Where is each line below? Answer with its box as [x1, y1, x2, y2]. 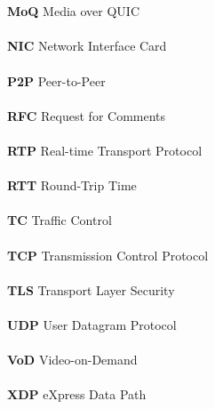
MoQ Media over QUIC [7, 2, 140, 20]
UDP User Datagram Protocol [7, 315, 177, 333]
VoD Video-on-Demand [7, 350, 138, 369]
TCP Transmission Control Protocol [7, 245, 209, 264]
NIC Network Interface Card [7, 36, 167, 55]
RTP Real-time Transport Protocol [7, 140, 203, 159]
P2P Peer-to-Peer [7, 71, 106, 90]
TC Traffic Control [7, 211, 112, 229]
